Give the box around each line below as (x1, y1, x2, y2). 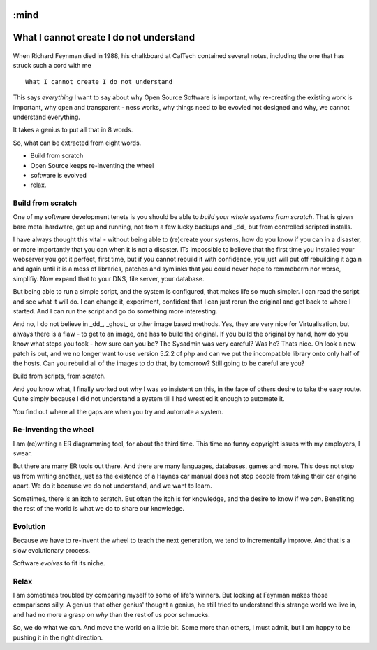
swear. (13, 449, 33, 458)
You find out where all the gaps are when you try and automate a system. (13, 407, 223, 416)
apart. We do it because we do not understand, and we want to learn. (13, 481, 212, 490)
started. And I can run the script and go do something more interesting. (13, 306, 218, 315)
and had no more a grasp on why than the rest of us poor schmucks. (13, 610, 211, 619)
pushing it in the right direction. (13, 633, 103, 642)
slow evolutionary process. (13, 546, 91, 554)
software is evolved (30, 171, 87, 179)
